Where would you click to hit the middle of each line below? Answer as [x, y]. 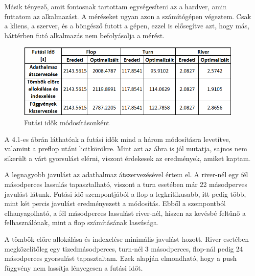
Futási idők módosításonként [67, 122]
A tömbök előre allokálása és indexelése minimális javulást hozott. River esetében [127, 239]
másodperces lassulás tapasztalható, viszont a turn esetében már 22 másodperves [126, 184]
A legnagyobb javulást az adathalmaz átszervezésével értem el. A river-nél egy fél [126, 174]
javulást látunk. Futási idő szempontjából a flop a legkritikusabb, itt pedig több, [125, 194]
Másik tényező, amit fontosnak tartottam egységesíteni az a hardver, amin [116, 6]
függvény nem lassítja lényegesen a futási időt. [74, 267]
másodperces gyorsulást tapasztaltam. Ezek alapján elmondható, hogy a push [121, 258]
